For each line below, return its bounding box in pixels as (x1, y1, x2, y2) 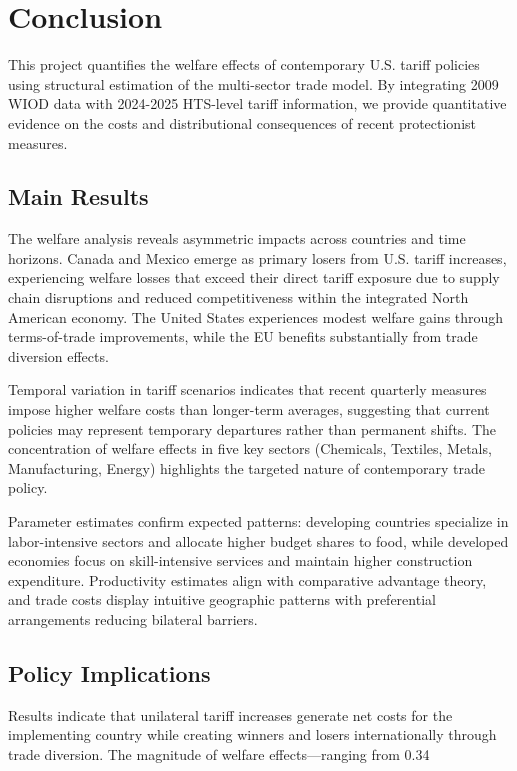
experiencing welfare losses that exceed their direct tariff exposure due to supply (8, 267, 500, 288)
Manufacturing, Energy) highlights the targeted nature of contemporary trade (8, 457, 486, 478)
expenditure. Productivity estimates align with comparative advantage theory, (8, 569, 487, 590)
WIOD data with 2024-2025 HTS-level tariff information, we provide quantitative (8, 93, 507, 114)
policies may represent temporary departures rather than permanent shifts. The (8, 418, 497, 439)
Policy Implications (8, 657, 211, 688)
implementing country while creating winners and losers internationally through (8, 724, 497, 745)
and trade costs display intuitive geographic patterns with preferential (8, 589, 436, 610)
